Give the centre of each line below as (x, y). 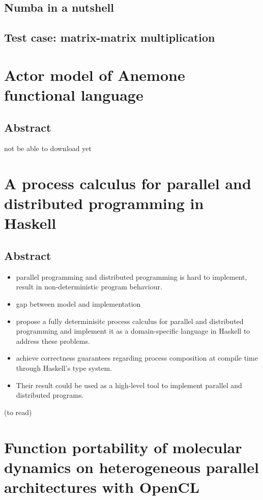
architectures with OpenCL (102, 487)
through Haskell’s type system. (64, 368)
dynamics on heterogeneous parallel (131, 467)
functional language (74, 94)
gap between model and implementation (78, 304)
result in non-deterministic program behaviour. (89, 287)
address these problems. (53, 341)
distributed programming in (104, 203)
